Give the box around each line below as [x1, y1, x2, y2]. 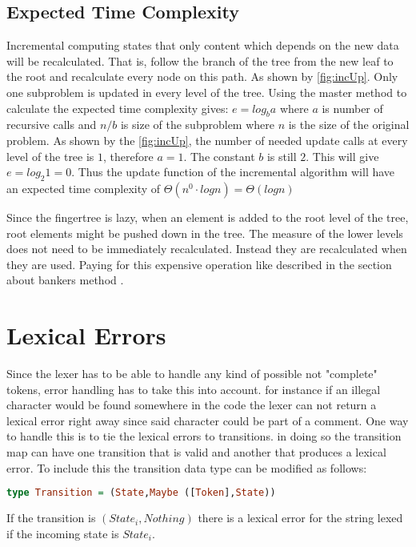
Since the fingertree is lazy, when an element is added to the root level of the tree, [6, 208, 409, 225]
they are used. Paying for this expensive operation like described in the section [6, 255, 392, 272]
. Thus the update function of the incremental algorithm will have [71, 163, 395, 180]
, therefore [103, 147, 154, 164]
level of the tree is [6, 147, 94, 164]
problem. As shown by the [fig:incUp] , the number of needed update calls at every [6, 131, 408, 148]
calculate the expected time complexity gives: [6, 99, 229, 116]
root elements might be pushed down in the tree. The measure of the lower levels [6, 224, 403, 241]
